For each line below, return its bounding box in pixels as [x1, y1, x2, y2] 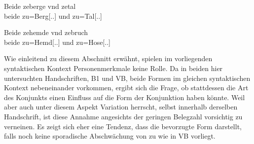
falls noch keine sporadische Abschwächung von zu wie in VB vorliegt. [4, 131, 216, 141]
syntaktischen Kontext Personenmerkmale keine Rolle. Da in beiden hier [4, 63, 223, 73]
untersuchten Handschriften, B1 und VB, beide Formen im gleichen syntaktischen [4, 72, 251, 83]
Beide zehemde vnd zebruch [4, 27, 88, 37]
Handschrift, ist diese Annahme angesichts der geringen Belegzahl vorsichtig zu [4, 111, 243, 121]
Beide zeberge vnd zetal [4, 1, 76, 11]
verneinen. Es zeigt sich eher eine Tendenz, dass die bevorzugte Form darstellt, [4, 121, 242, 131]
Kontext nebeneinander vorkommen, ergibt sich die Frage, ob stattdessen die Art [4, 82, 249, 93]
